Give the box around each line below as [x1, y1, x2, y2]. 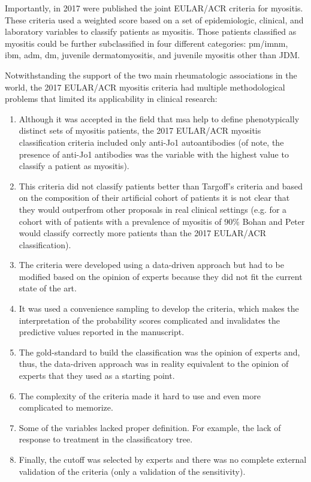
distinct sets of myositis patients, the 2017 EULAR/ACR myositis [19, 124, 261, 137]
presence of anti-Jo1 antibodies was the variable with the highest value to [19, 147, 289, 160]
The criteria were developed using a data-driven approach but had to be [19, 258, 284, 271]
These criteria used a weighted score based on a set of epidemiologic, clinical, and [5, 13, 304, 26]
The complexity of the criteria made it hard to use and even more [19, 389, 261, 402]
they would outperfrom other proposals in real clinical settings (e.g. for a [19, 203, 287, 215]
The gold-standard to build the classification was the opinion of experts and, [19, 345, 300, 358]
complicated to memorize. [19, 401, 113, 414]
